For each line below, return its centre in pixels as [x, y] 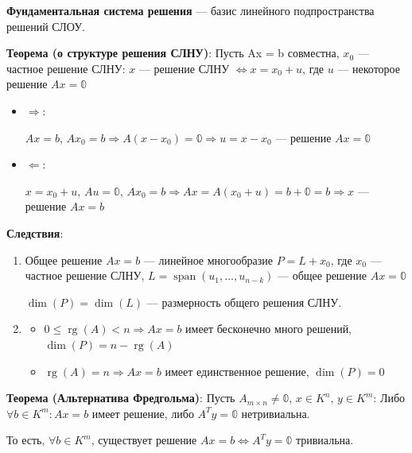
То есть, [26, 440]
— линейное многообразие [208, 259]
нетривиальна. [276, 413]
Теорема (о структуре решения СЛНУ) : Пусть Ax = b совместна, [173, 53]
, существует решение [144, 440]
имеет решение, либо [143, 413]
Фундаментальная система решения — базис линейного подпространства [190, 10]
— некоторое [369, 68]
